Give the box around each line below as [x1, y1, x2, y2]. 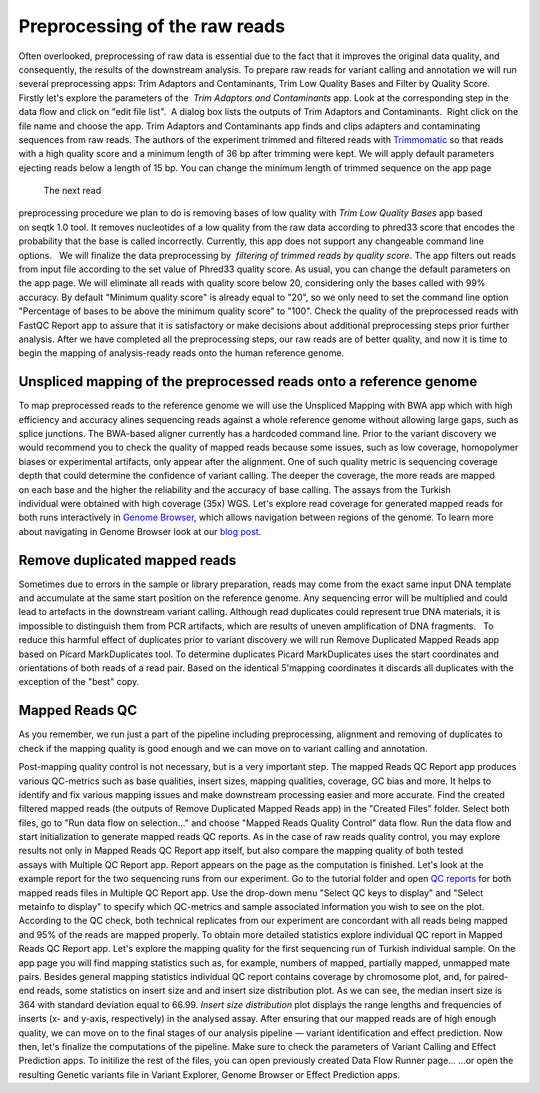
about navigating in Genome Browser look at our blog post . [18, 525, 262, 537]
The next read [43, 185, 102, 197]
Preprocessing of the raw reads [18, 15, 285, 37]
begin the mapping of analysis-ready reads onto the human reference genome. [18, 347, 345, 359]
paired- [477, 970, 509, 982]
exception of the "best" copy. [18, 676, 140, 688]
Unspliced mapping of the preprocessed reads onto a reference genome [18, 373, 478, 390]
